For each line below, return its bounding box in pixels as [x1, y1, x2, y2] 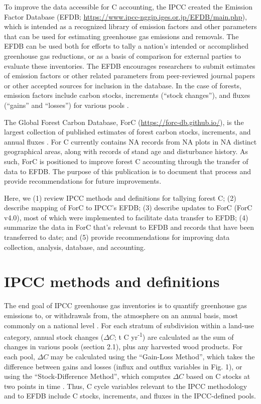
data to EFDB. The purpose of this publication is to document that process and [4, 166, 251, 176]
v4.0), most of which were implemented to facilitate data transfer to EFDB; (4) [4, 212, 248, 222]
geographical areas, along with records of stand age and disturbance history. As [4, 146, 248, 157]
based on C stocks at [186, 371, 250, 381]
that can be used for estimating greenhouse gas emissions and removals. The [4, 31, 239, 41]
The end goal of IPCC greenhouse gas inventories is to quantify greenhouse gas [4, 300, 247, 311]
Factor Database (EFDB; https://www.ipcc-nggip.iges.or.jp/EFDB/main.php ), [4, 11, 247, 22]
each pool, [4, 351, 35, 361]
